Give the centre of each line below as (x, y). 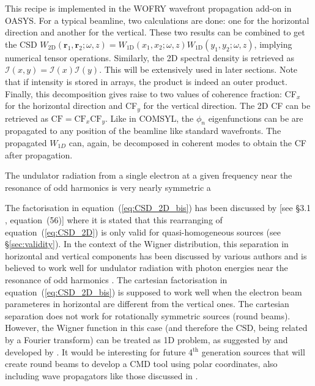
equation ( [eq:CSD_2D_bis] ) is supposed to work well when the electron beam (154, 291)
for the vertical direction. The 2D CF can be (227, 106)
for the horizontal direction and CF (71, 106)
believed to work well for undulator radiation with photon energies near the (146, 268)
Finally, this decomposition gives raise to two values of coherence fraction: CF (151, 93)
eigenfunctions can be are (256, 118)
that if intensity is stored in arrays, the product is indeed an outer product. (146, 81)
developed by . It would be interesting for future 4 (99, 351)
